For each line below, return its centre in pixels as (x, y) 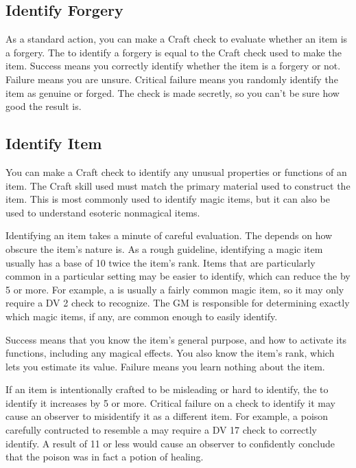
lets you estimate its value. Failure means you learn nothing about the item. (165, 366)
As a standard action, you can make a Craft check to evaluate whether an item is (177, 39)
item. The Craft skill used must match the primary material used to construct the (178, 185)
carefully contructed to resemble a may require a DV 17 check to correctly (161, 430)
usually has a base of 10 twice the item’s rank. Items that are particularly (161, 262)
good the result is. (44, 106)
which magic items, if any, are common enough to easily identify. (142, 316)
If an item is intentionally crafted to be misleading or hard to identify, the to (167, 389)
